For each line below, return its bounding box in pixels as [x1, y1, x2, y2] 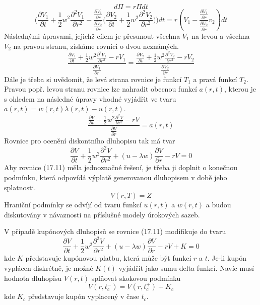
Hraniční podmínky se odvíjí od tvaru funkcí [4, 199, 142, 210]
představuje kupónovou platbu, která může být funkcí [25, 253, 191, 263]
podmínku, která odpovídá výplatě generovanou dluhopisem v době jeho [4, 172, 227, 182]
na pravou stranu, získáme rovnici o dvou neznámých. [13, 40, 179, 51]
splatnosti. [4, 182, 36, 192]
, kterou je [224, 84, 256, 94]
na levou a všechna [191, 31, 250, 41]
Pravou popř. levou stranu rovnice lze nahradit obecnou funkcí [4, 84, 197, 94]
